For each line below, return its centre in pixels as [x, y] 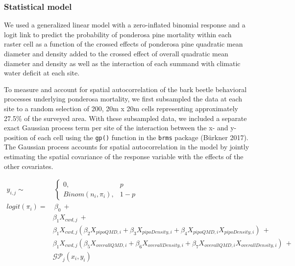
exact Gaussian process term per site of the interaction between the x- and [116, 128]
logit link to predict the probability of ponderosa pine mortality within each [118, 34]
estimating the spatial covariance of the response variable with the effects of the [124, 156]
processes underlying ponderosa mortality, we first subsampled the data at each [123, 99]
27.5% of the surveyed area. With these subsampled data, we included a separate [125, 118]
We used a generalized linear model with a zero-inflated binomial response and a [125, 25]
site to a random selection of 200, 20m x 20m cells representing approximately [121, 108]
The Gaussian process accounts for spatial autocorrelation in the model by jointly [127, 147]
